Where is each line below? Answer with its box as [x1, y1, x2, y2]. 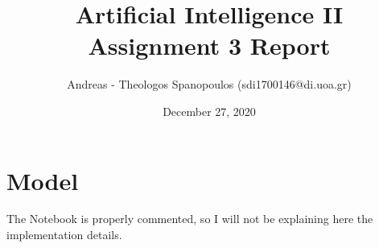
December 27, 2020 [163, 102, 256, 119]
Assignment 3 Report [88, 29, 331, 62]
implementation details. [6, 226, 122, 243]
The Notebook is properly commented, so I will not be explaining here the [6, 210, 373, 227]
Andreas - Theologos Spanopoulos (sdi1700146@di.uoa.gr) [67, 76, 352, 93]
